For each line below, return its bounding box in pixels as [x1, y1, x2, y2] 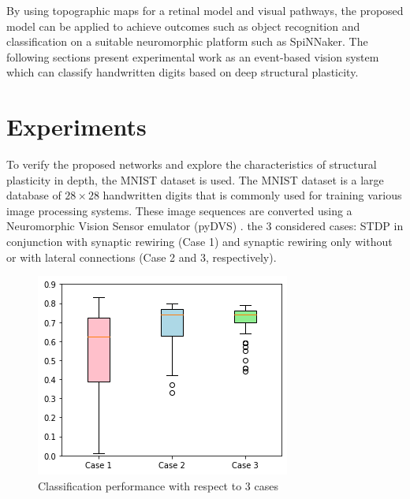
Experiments [6, 110, 147, 143]
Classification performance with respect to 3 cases [38, 477, 278, 493]
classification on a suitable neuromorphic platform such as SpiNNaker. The [6, 33, 368, 50]
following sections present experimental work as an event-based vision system [6, 48, 379, 65]
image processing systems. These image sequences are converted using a [6, 202, 352, 218]
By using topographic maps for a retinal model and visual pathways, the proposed [6, 2, 404, 18]
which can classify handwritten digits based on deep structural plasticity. [6, 64, 359, 80]
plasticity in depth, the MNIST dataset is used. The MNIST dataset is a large [6, 171, 384, 188]
